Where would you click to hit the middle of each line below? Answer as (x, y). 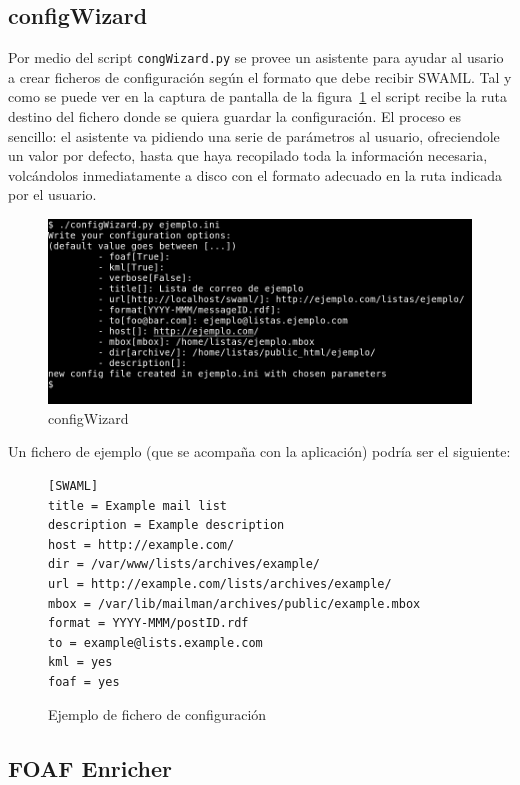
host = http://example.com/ (141, 544)
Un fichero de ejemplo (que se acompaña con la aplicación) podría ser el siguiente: (259, 451)
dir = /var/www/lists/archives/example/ (184, 564)
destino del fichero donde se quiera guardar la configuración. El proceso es (235, 116)
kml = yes (80, 662)
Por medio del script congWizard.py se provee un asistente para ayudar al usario (256, 57)
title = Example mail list (137, 505)
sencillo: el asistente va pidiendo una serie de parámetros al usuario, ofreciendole (254, 135)
